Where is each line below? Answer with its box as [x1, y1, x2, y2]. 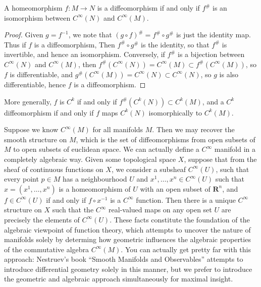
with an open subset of [140, 183, 211, 194]
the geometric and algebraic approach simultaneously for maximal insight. [4, 273, 233, 284]
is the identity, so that [141, 39, 210, 49]
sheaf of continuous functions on [4, 163, 103, 174]
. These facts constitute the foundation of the [110, 214, 250, 224]
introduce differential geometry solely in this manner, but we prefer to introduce [4, 263, 252, 274]
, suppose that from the [184, 153, 257, 164]
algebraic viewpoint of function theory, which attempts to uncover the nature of [4, 224, 251, 235]
